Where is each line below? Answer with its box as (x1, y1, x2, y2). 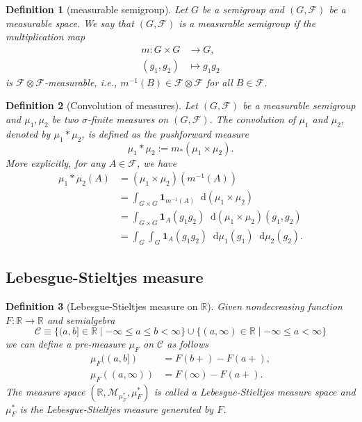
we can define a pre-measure (6, 336, 126, 351)
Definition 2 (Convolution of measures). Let (6, 98, 198, 113)
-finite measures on (88, 112, 169, 127)
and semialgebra (47, 312, 115, 327)
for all (206, 74, 233, 89)
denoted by (6, 126, 51, 140)
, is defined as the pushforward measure (81, 126, 249, 140)
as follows (167, 336, 209, 351)
